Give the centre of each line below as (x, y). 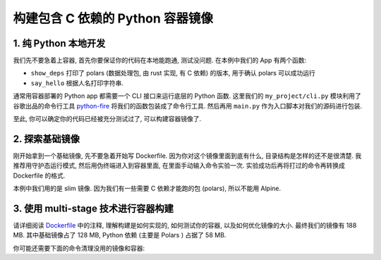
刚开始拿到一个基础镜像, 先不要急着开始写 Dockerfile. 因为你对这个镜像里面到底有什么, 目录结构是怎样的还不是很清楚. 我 (187, 156)
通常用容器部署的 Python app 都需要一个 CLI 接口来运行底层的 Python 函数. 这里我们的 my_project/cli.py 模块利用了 (187, 96)
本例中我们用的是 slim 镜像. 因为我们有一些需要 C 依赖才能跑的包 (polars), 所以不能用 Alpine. (147, 188)
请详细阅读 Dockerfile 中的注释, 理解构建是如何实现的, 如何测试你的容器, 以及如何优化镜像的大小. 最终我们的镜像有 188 (185, 225)
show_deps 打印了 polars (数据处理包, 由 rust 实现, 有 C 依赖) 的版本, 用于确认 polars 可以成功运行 (173, 73)
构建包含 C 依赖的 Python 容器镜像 (113, 18)
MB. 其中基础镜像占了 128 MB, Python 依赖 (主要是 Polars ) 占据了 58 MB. (120, 235)
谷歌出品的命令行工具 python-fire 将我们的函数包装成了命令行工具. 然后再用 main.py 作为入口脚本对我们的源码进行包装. (188, 106)
